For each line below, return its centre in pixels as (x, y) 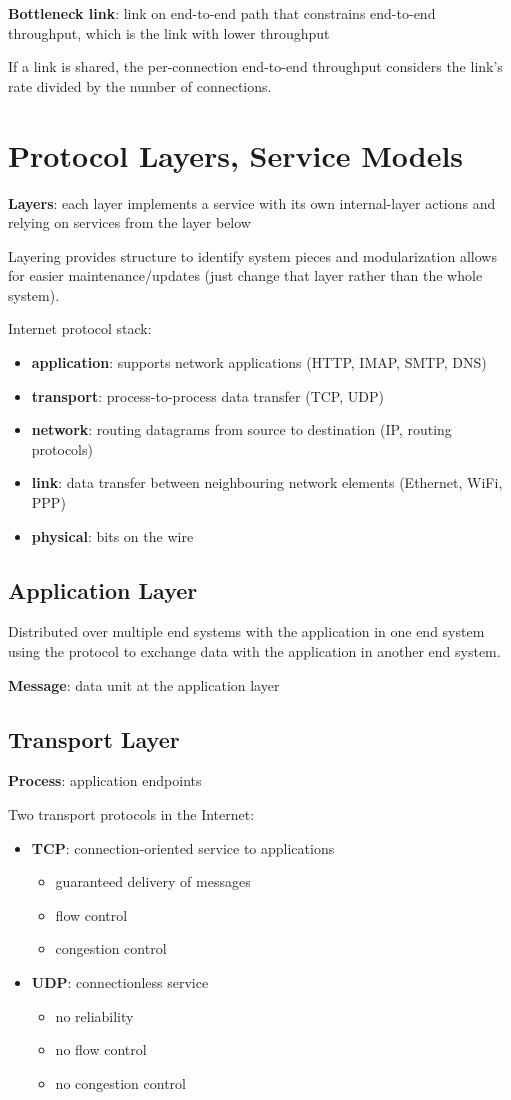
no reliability (94, 1015)
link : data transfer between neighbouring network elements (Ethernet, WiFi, (267, 482)
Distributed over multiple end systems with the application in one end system (246, 631)
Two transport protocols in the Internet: (131, 814)
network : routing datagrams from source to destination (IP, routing (241, 429)
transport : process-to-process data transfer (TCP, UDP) (207, 395)
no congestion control (120, 1082)
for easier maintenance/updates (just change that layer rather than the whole (245, 275)
